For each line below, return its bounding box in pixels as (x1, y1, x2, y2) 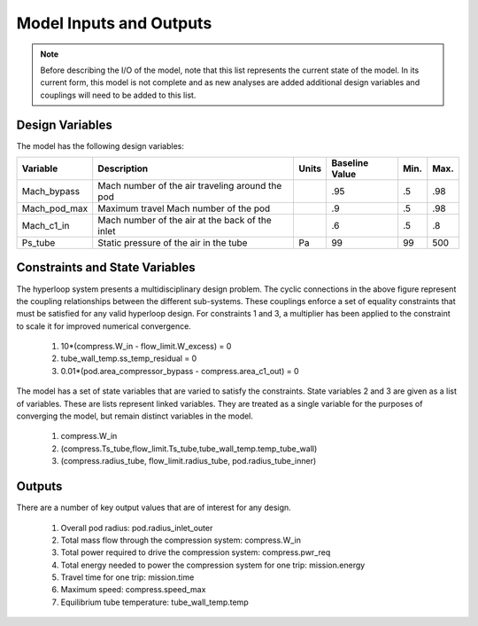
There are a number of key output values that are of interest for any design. (16, 502, 291, 513)
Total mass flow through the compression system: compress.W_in (60, 535, 301, 545)
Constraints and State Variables (16, 260, 196, 275)
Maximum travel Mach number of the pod (97, 202, 271, 215)
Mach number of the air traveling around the (97, 180, 282, 192)
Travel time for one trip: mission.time (60, 572, 195, 583)
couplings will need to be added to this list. (40, 90, 197, 100)
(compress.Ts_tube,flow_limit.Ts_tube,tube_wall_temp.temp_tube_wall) (60, 443, 318, 454)
